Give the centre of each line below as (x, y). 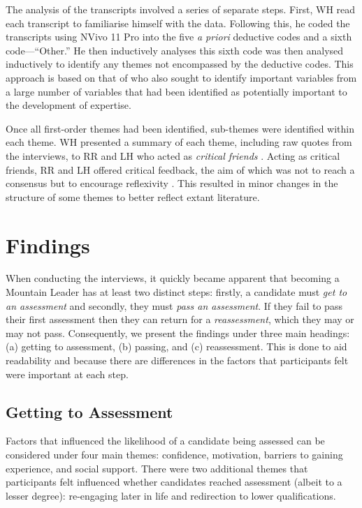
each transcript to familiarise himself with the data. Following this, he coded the (178, 23)
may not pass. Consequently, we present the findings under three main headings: (178, 333)
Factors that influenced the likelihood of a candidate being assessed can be (165, 441)
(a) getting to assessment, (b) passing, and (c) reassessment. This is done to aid (176, 346)
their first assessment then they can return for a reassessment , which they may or (180, 319)
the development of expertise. (68, 105)
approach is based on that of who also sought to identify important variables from (181, 77)
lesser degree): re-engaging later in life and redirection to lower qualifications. (171, 495)
